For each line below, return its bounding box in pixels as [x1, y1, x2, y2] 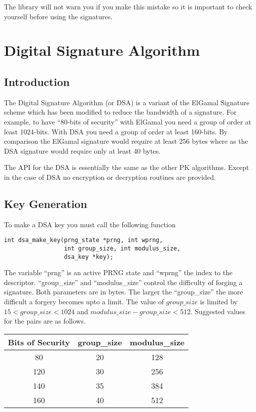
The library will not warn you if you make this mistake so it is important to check [4, 1, 252, 11]
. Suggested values [190, 306, 246, 316]
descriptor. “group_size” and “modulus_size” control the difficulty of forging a [4, 277, 243, 287]
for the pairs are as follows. [4, 316, 86, 326]
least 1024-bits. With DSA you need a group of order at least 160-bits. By [4, 126, 228, 136]
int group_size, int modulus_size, [64, 245, 181, 252]
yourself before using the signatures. [4, 11, 113, 21]
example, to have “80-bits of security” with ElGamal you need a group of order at [4, 116, 252, 126]
